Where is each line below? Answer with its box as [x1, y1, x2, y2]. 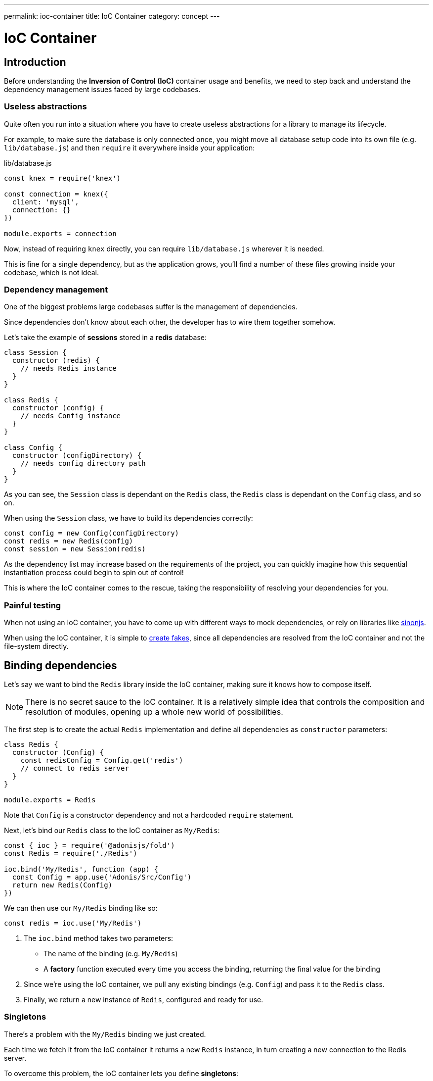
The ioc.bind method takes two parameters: [24, 934, 173, 943]
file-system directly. [4, 642, 69, 651]
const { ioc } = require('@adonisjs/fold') [4, 841, 175, 850]
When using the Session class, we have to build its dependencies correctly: [4, 514, 253, 523]
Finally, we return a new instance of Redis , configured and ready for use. [24, 995, 263, 1004]
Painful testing [4, 600, 61, 610]
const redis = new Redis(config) [4, 537, 133, 545]
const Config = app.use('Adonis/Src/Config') [12, 873, 192, 882]
